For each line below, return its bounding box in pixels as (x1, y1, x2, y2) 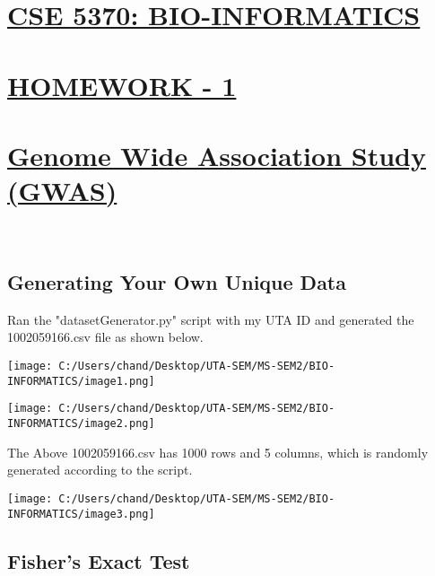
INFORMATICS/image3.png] (7, 507, 155, 520)
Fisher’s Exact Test (7, 546, 190, 574)
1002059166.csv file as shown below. (7, 327, 204, 346)
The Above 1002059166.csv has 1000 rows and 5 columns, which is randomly (7, 442, 429, 461)
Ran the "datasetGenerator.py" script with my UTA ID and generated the (7, 310, 414, 328)
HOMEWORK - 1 (7, 66, 237, 103)
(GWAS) (7, 172, 117, 209)
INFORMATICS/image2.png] (7, 417, 155, 431)
